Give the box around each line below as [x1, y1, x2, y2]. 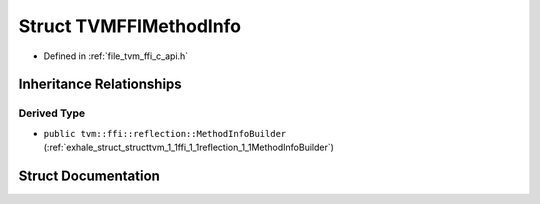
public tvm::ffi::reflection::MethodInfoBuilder [43, 128, 287, 139]
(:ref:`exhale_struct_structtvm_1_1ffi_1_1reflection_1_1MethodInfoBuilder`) [43, 141, 335, 154]
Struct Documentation [18, 167, 160, 184]
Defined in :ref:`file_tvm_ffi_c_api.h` [43, 50, 189, 62]
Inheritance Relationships [18, 76, 182, 93]
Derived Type [18, 106, 85, 120]
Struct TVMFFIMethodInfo [18, 15, 242, 37]
